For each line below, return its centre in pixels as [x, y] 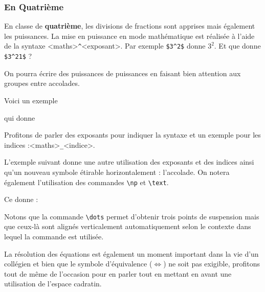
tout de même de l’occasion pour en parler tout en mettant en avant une [118, 273]
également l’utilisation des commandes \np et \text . [86, 182]
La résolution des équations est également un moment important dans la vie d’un [131, 253]
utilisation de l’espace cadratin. [53, 284]
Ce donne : [21, 199]
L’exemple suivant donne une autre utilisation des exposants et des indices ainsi [129, 162]
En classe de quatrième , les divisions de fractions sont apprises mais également [130, 26]
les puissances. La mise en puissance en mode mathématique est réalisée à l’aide [129, 36]
